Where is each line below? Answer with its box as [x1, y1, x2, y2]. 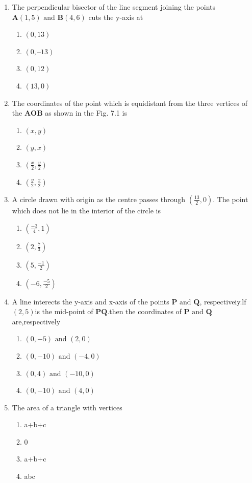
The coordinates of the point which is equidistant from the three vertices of [12, 97, 248, 108]
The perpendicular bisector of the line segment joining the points [12, 2, 215, 12]
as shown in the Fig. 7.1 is [45, 107, 127, 118]
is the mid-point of [35, 306, 93, 317]
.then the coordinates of [107, 306, 182, 317]
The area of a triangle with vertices [12, 402, 122, 412]
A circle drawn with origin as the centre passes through [12, 193, 186, 204]
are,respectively [12, 316, 61, 326]
